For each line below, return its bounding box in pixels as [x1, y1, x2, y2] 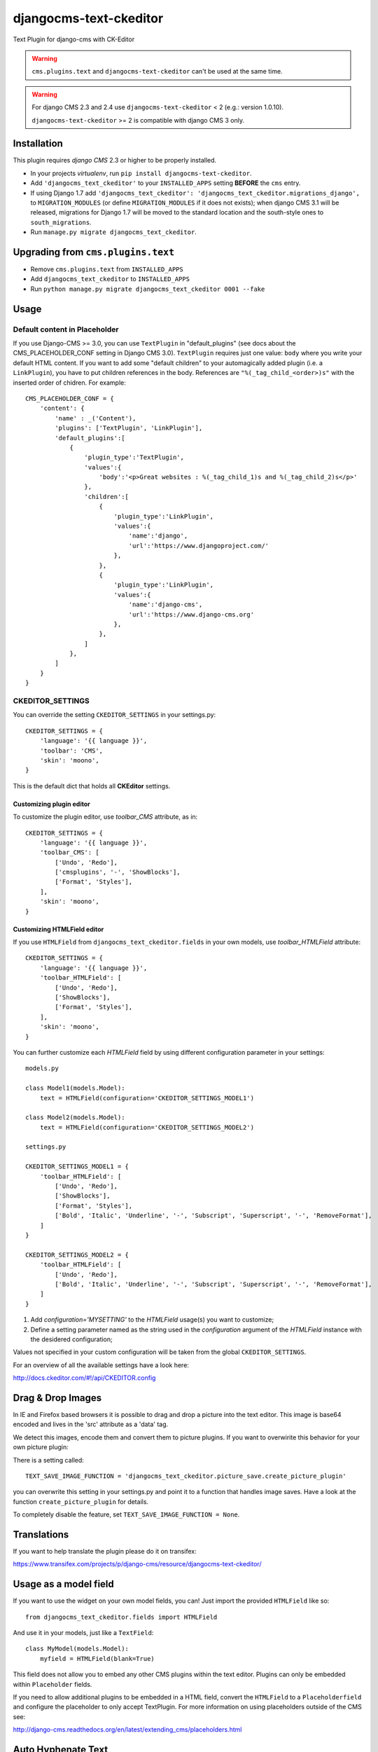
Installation [13, 137, 63, 150]
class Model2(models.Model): [25, 1114, 125, 1121]
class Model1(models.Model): [25, 1084, 125, 1093]
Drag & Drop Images [13, 1392, 102, 1404]
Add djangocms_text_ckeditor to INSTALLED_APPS [30, 275, 190, 283]
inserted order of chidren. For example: [13, 378, 126, 387]
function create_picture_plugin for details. [13, 1497, 149, 1506]
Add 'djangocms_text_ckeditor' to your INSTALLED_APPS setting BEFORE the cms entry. [30, 179, 301, 187]
